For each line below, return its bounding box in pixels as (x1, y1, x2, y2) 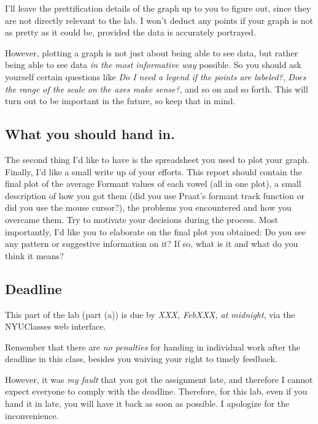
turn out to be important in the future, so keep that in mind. (5, 94, 236, 107)
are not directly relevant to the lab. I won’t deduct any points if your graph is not (5, 13, 314, 26)
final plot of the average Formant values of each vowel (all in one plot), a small (5, 177, 301, 190)
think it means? (5, 249, 64, 262)
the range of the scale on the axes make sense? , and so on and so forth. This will (5, 82, 308, 95)
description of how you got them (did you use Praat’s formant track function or (5, 189, 304, 202)
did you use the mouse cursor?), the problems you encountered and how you (5, 201, 292, 214)
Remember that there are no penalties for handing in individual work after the (5, 340, 301, 353)
